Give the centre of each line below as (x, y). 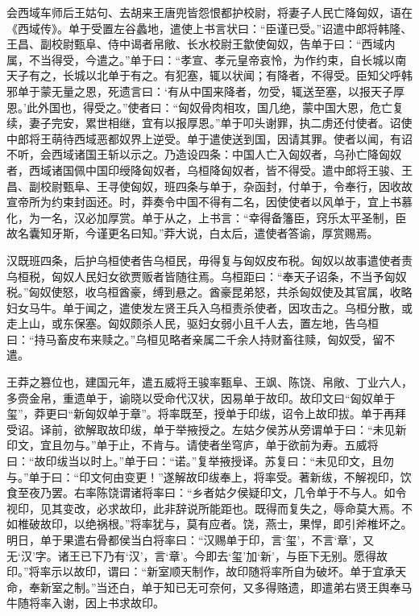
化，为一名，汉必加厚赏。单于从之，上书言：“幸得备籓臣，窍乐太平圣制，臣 (207, 217)
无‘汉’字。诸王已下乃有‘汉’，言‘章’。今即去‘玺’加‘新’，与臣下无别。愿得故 (197, 555)
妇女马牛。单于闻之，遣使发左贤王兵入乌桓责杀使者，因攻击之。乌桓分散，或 (209, 307)
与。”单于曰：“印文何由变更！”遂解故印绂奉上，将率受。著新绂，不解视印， (203, 476)
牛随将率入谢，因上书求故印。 (85, 603)
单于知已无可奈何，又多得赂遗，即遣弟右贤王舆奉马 (277, 587)
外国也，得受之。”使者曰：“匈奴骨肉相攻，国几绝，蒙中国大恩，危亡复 (221, 107)
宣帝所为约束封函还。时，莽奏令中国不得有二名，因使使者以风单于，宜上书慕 (209, 202)
